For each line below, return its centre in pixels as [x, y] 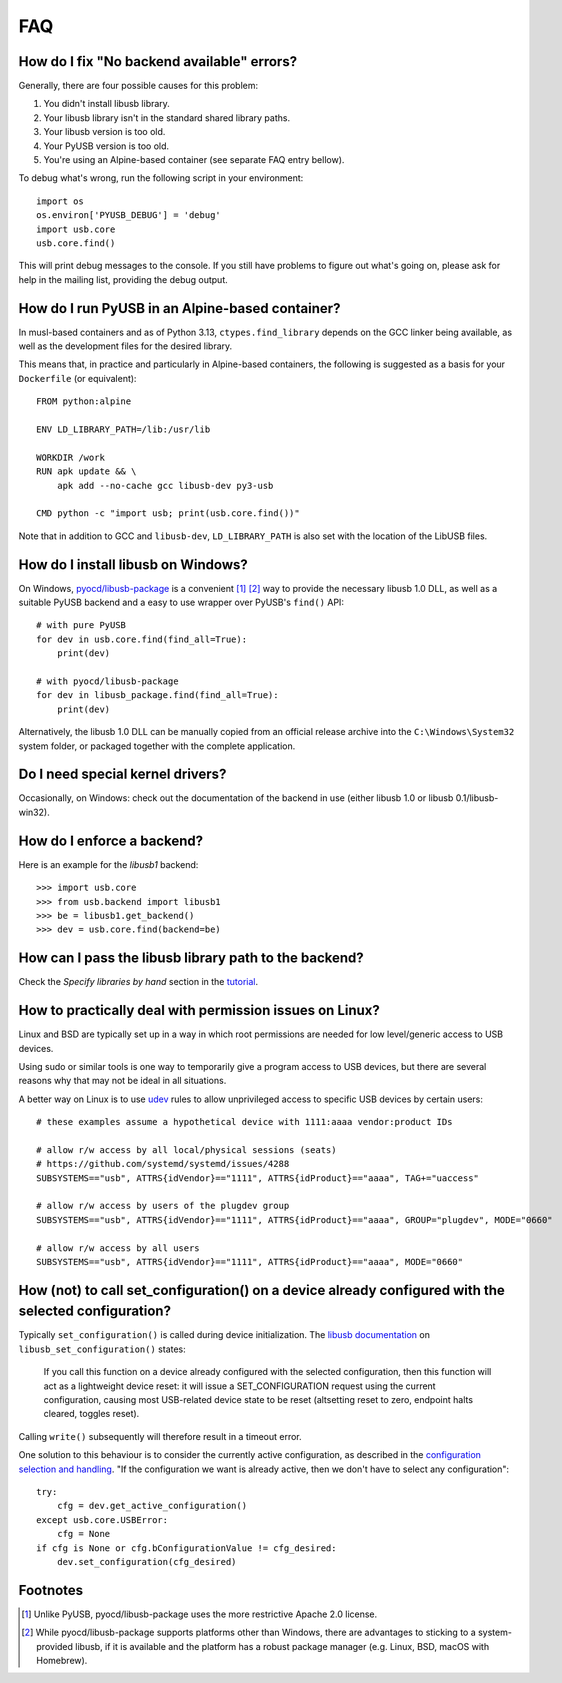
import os [60, 201]
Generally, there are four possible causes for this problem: [138, 86]
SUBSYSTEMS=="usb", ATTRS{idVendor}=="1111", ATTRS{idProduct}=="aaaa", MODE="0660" [250, 1261]
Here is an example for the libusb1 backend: [108, 864]
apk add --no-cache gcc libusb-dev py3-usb [165, 485]
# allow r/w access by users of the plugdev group [163, 1206]
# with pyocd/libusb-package [107, 681]
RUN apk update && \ [86, 471]
